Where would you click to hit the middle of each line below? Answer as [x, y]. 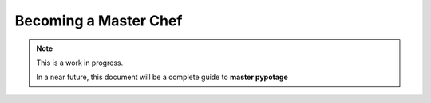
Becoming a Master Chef [99, 21]
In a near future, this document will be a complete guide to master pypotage [162, 77]
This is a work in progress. [80, 63]
